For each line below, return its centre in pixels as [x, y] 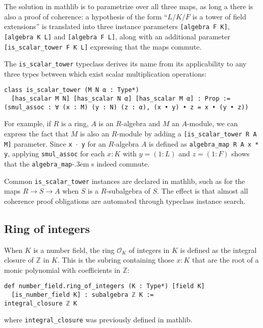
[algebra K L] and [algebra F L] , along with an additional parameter [117, 36]
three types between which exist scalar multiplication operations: [106, 73]
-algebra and [141, 123]
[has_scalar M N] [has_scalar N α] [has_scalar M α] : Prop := [121, 99]
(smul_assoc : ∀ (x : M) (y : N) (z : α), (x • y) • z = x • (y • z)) [126, 107]
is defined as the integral [218, 250]
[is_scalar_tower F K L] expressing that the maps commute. [103, 46]
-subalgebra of [128, 191]
